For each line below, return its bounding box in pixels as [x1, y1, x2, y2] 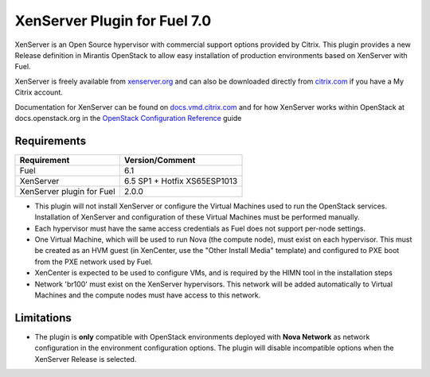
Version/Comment [123, 154, 196, 165]
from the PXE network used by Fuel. [34, 257, 153, 266]
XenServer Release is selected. [34, 354, 137, 363]
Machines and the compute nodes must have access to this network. [34, 290, 261, 300]
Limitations [14, 311, 72, 325]
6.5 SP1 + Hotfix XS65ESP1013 [123, 175, 238, 186]
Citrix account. [14, 87, 63, 97]
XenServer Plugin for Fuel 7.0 [14, 12, 212, 29]
